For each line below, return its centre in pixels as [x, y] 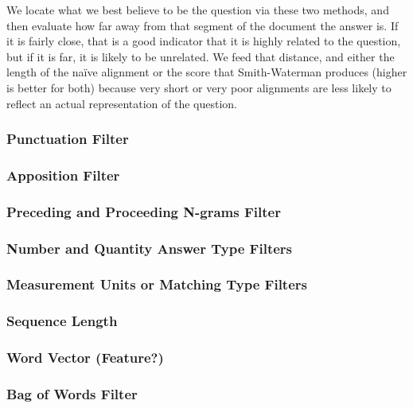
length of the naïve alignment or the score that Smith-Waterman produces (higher [207, 72]
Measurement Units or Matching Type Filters [157, 284]
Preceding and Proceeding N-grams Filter [144, 211]
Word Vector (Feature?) [85, 357]
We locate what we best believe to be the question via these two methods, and [198, 10]
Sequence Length [62, 321]
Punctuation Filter [68, 139]
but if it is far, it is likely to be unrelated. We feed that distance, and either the [201, 56]
